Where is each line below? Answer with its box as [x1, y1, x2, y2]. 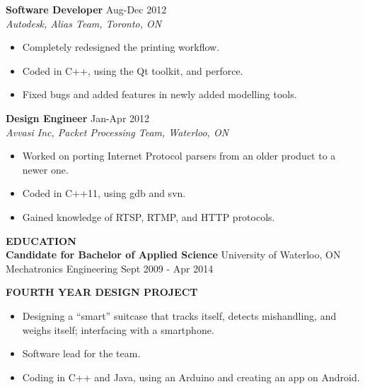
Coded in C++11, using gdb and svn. [22, 186, 186, 201]
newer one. [22, 162, 69, 176]
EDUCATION [6, 233, 76, 248]
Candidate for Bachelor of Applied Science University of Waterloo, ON [6, 247, 341, 262]
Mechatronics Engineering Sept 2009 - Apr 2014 [6, 261, 214, 275]
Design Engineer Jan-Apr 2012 [6, 110, 150, 125]
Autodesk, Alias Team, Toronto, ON [6, 16, 162, 30]
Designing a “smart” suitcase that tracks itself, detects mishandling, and [22, 308, 337, 323]
